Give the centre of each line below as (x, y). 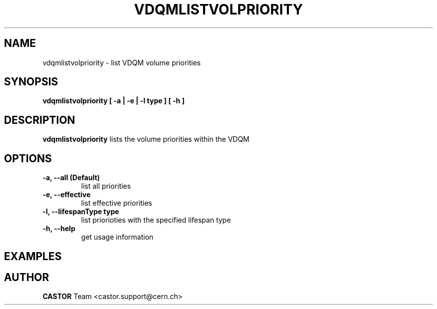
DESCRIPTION (40, 120)
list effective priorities (116, 203)
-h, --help (59, 229)
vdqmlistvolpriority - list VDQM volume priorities (122, 62)
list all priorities (106, 186)
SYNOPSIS (31, 82)
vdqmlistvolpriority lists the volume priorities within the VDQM (146, 139)
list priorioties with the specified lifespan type (156, 220)
